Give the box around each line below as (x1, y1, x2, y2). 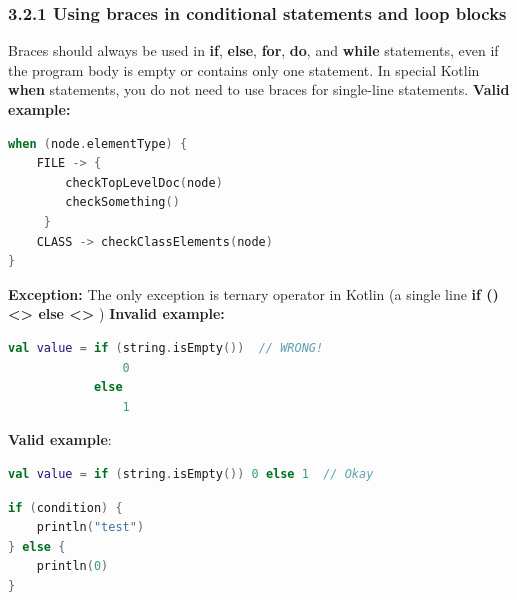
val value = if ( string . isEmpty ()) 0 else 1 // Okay (8, 466, 374, 481)
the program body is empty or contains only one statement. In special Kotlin (8, 59, 480, 80)
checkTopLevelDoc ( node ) (65, 175, 223, 190)
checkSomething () (65, 195, 180, 210)
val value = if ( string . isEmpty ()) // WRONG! (8, 340, 324, 355)
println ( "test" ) (36, 520, 145, 535)
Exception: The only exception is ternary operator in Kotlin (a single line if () (8, 283, 499, 304)
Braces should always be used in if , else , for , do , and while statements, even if (8, 40, 499, 61)
